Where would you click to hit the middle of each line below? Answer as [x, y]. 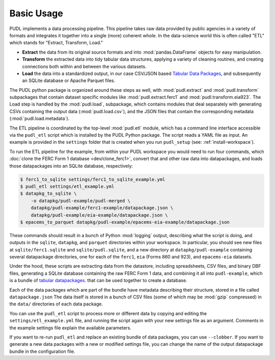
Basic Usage [36, 13]
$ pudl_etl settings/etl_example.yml [67, 186]
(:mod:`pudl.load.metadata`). [39, 119]
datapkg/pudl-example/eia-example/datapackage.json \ [99, 215]
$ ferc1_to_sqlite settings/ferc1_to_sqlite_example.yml [93, 179]
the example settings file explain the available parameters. [71, 328]
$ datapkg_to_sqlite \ [48, 194]
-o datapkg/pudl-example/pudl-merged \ [81, 201]
